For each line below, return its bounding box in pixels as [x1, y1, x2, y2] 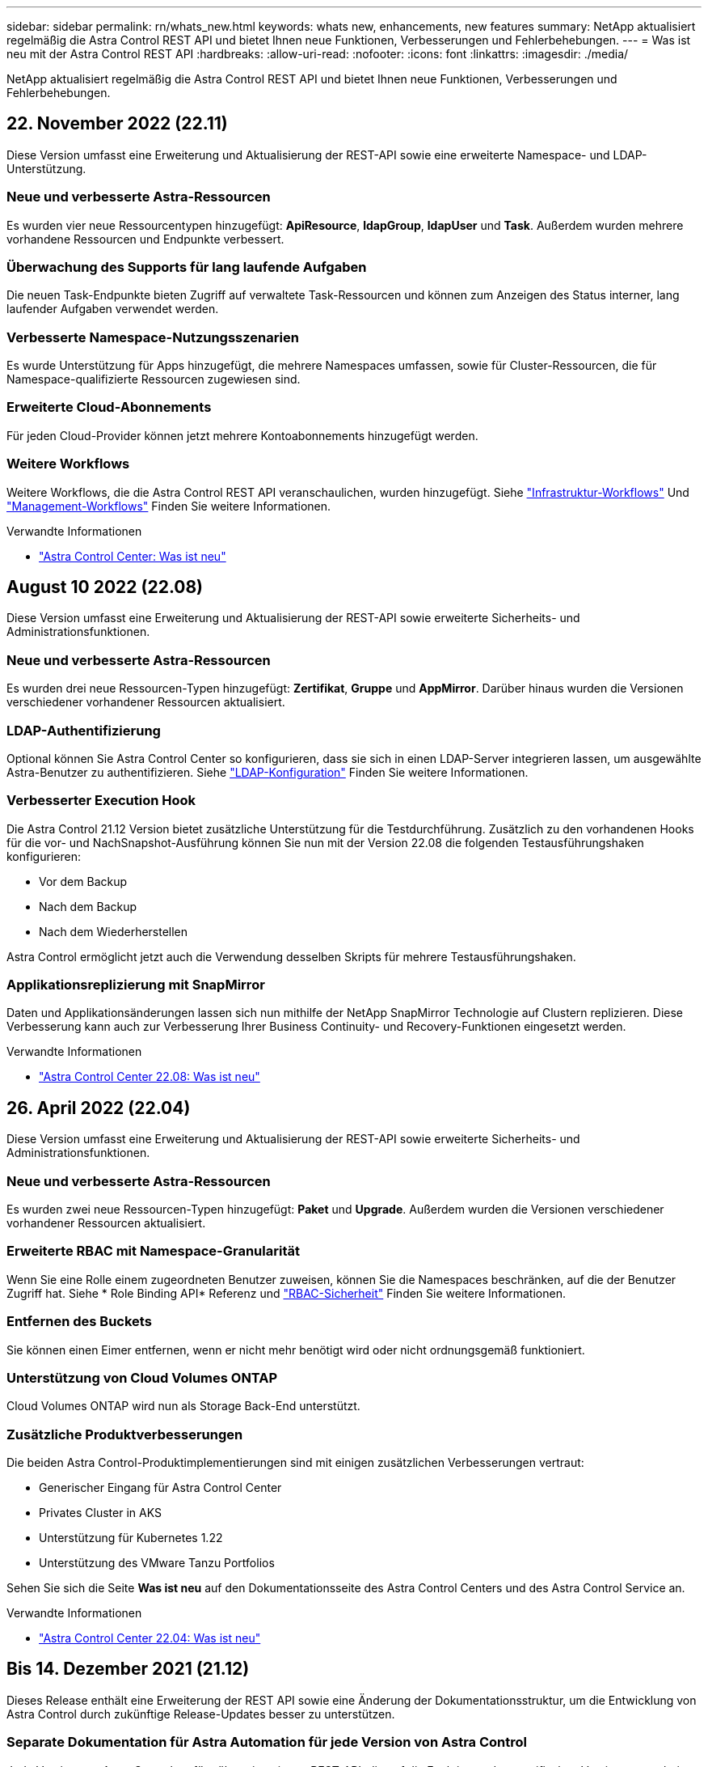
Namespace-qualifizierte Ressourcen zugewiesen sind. [6, 372, 301, 387]
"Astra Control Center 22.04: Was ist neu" [39, 1631, 261, 1646]
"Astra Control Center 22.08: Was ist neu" [39, 1070, 260, 1084]
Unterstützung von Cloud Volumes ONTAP [6, 1369, 278, 1386]
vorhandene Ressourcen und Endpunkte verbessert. [6, 231, 284, 246]
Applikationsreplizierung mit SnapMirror [6, 977, 265, 994]
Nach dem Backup [39, 899, 137, 913]
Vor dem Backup [39, 874, 128, 888]
